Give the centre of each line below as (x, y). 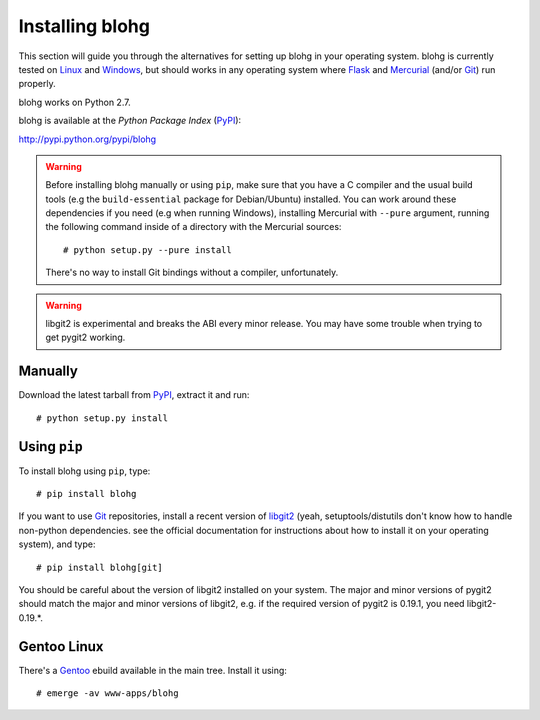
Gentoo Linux (61, 646)
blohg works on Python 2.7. (74, 102)
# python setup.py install (102, 418)
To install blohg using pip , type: (84, 471)
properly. (37, 84)
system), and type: (57, 544)
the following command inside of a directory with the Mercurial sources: (193, 227)
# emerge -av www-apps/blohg (107, 693)
